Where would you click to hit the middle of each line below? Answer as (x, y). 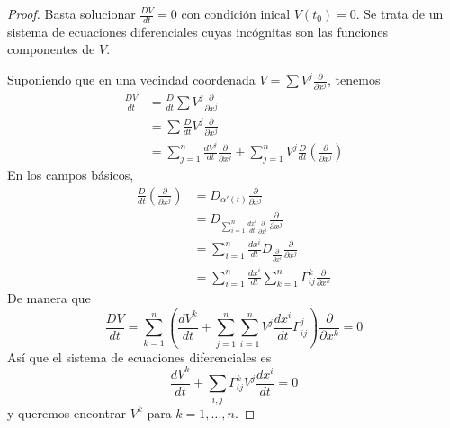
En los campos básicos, (71, 175)
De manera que (49, 298)
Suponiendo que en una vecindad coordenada (131, 80)
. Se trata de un (400, 13)
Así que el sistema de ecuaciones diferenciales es (139, 357)
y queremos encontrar (67, 412)
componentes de (51, 49)
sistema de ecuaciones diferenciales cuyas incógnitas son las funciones (198, 31)
